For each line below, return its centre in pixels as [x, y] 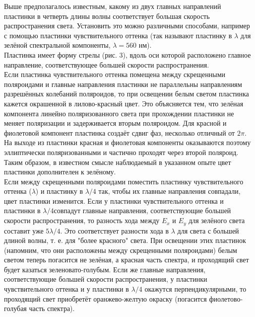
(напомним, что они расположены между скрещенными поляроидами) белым [121, 250]
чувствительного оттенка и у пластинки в [66, 289]
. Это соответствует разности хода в [115, 230]
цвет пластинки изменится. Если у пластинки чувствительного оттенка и [114, 200]
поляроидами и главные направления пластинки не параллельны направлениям [123, 84]
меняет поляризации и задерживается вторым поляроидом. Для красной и [115, 123]
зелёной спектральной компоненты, [57, 45]
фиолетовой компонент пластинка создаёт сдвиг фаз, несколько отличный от [120, 132]
